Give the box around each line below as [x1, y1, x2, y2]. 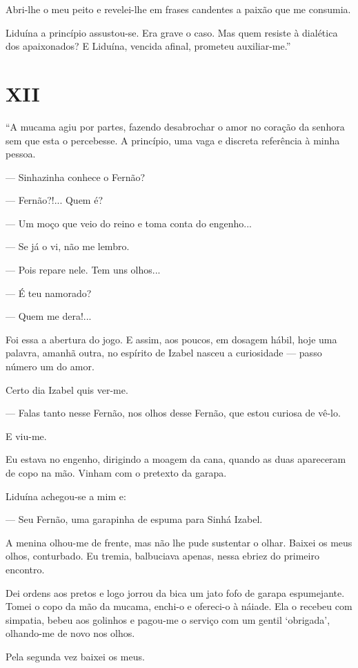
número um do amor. [6, 359, 95, 374]
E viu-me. [6, 428, 47, 443]
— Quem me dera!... [6, 309, 92, 323]
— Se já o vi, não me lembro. [6, 239, 130, 254]
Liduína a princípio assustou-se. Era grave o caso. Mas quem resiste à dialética [6, 25, 338, 39]
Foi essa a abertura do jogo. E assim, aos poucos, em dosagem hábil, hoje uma [6, 332, 337, 346]
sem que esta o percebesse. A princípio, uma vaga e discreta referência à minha [6, 133, 340, 147]
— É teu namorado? [6, 285, 92, 300]
